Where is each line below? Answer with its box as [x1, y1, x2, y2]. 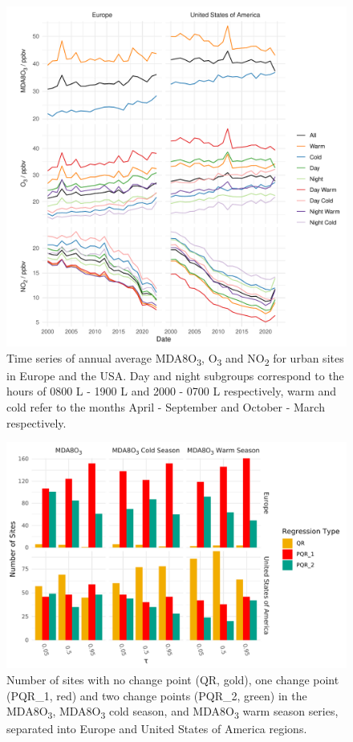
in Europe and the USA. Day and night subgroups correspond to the [6, 367, 344, 383]
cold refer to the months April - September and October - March [6, 398, 325, 415]
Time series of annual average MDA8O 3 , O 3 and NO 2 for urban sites [6, 349, 344, 368]
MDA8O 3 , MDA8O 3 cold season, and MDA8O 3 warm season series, [6, 703, 339, 722]
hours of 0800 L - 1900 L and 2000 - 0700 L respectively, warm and [6, 383, 337, 399]
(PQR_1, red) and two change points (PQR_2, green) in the [6, 687, 307, 703]
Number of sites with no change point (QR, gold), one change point [6, 671, 339, 688]
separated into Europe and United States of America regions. [6, 720, 307, 737]
